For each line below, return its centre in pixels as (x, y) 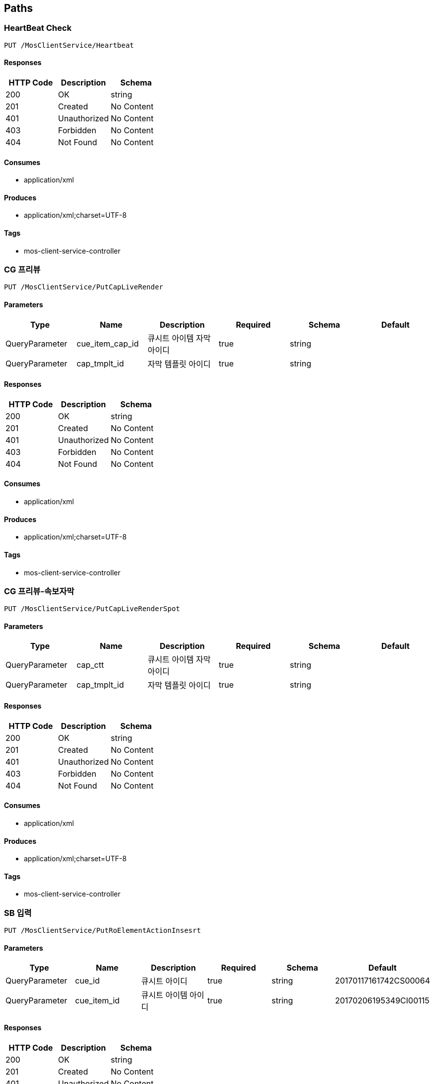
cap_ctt (90, 665)
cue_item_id (97, 1001)
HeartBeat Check (38, 28)
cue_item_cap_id (107, 343)
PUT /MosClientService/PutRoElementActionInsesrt (103, 931)
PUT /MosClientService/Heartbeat (69, 45)
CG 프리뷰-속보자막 (39, 591)
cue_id (87, 981)
